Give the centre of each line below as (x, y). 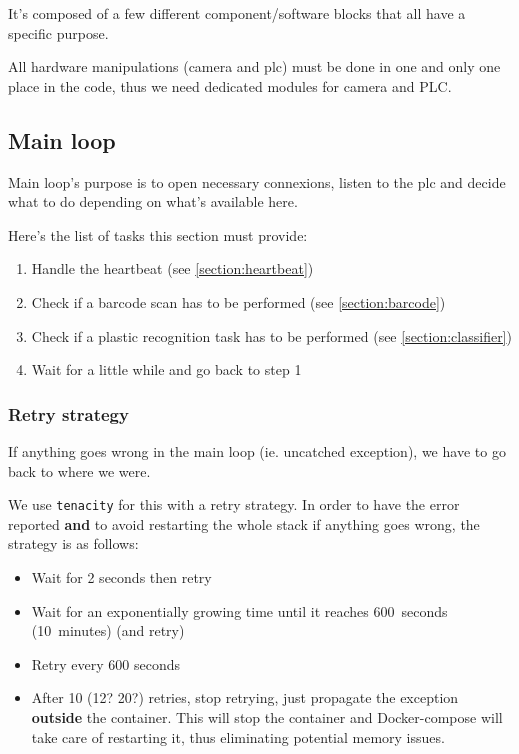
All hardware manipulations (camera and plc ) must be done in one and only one (254, 66)
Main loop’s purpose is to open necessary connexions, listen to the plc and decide (257, 181)
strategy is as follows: (73, 543)
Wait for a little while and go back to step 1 (166, 369)
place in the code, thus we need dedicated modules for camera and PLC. (230, 85)
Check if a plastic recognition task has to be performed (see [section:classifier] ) (271, 335)
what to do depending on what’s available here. (153, 201)
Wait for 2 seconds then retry (121, 576)
